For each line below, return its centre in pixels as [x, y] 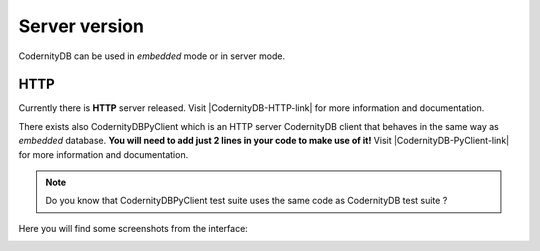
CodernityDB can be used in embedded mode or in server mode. [151, 56]
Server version [81, 26]
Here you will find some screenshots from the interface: [133, 228]
